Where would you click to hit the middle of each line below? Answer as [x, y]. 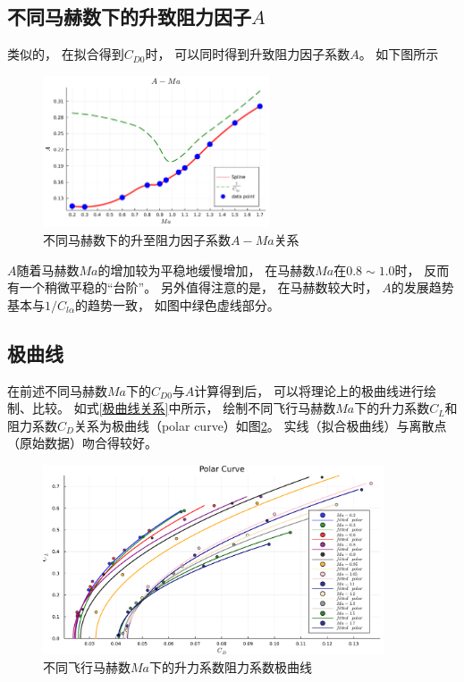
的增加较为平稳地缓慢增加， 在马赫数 [207, 269]
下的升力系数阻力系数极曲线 [231, 666]
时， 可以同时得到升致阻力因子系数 [248, 54]
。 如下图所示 [399, 54]
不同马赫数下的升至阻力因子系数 [137, 240]
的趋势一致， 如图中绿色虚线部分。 [177, 304]
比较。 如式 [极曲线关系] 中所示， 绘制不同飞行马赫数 [184, 408]
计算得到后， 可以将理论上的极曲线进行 [309, 390]
